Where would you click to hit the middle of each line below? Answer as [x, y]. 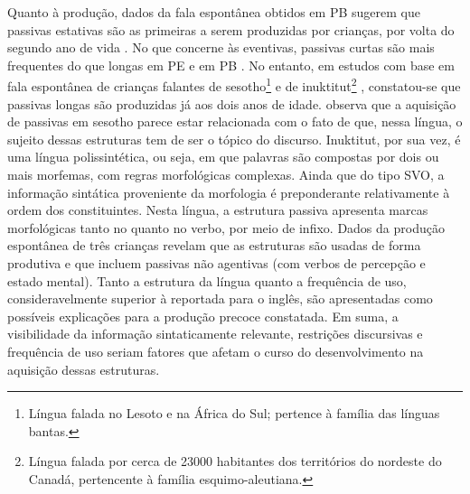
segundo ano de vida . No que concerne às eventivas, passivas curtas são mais [221, 47]
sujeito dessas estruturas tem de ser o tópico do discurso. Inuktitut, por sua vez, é [234, 139]
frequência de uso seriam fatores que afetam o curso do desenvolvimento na [216, 351]
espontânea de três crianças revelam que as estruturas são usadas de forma [214, 245]
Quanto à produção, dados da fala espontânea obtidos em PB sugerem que [214, 12]
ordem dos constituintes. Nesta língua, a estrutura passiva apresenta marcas [218, 210]
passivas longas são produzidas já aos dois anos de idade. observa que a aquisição [232, 103]
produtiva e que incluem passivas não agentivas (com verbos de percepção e [216, 262]
